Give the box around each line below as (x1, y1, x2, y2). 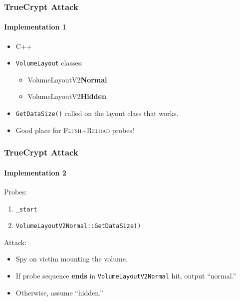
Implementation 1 (4, 21, 66, 32)
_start (15, 205, 37, 213)
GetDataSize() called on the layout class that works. (15, 108, 179, 118)
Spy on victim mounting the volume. (15, 253, 128, 264)
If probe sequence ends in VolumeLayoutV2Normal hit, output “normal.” (15, 270, 237, 281)
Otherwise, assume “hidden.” (15, 287, 103, 297)
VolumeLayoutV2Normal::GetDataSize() (15, 222, 141, 230)
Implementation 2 (4, 167, 66, 177)
